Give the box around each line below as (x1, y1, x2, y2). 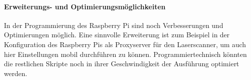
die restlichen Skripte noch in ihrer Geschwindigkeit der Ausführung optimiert (4, 58, 239, 69)
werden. (4, 68, 28, 78)
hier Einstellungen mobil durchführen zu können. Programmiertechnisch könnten (4, 49, 247, 59)
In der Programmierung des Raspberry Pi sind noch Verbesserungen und (4, 20, 223, 30)
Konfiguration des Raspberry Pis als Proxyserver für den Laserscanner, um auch (4, 39, 246, 49)
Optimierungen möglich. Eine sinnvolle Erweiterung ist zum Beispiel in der (4, 29, 230, 40)
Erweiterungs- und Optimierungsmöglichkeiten (4, 1, 166, 11)
